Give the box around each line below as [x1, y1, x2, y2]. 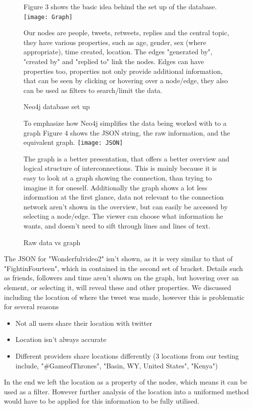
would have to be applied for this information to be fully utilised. [4, 396, 200, 406]
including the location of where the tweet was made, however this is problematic [4, 292, 245, 302]
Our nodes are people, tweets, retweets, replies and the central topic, [23, 27, 230, 38]
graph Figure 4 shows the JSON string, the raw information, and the [23, 127, 230, 137]
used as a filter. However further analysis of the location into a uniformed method [4, 386, 249, 396]
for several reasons [4, 301, 59, 312]
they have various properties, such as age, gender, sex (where [23, 37, 207, 47]
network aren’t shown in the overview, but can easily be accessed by [23, 201, 228, 211]
